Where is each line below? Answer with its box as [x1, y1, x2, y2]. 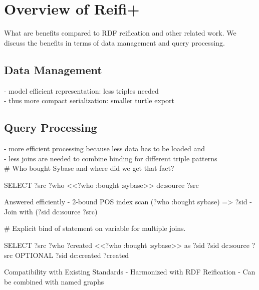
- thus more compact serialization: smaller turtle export [4, 95, 174, 106]
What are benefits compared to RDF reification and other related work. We [4, 28, 236, 38]
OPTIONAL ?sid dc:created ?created [15, 249, 129, 260]
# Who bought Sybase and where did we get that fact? [4, 163, 174, 173]
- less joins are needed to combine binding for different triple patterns [4, 153, 217, 163]
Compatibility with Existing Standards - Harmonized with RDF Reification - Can [4, 266, 255, 277]
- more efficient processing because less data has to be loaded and [4, 143, 205, 153]
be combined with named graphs [4, 276, 104, 286]
